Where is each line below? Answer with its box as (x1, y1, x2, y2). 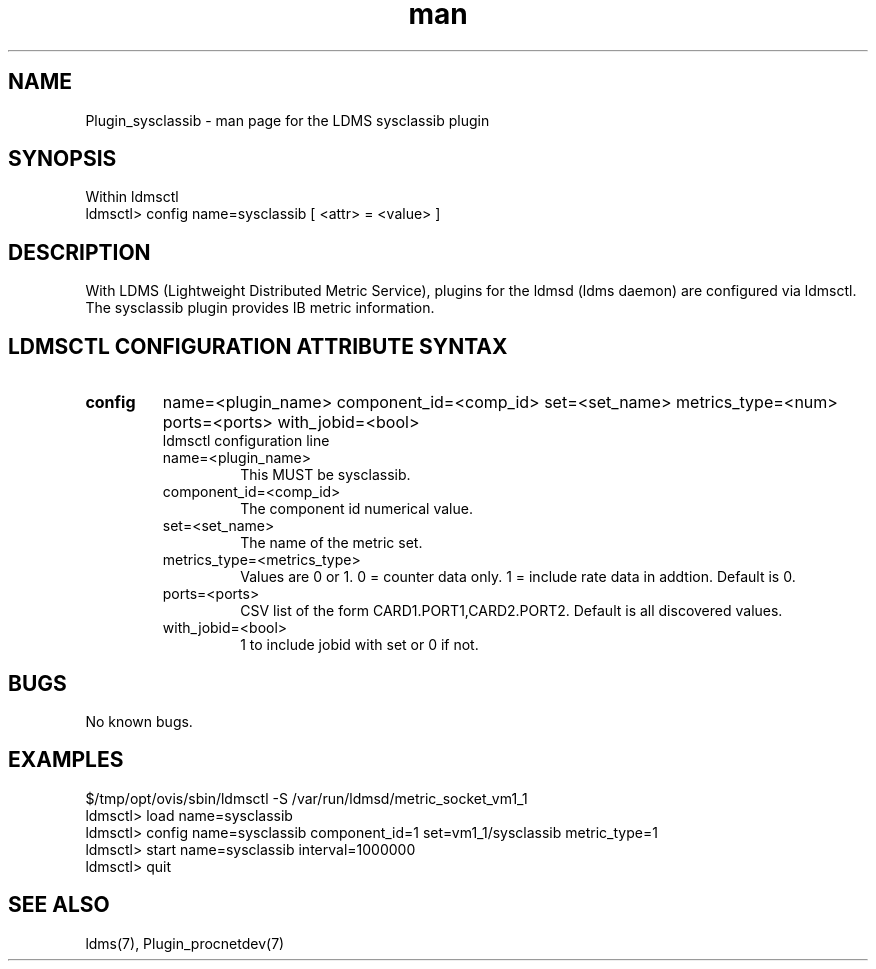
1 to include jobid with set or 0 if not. (240, 636, 479, 654)
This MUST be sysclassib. (240, 466, 411, 484)
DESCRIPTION (8, 239, 151, 265)
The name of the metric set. (240, 534, 423, 552)
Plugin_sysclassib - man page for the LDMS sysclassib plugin (85, 111, 490, 129)
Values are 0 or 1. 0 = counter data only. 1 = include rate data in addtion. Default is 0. (240, 568, 796, 586)
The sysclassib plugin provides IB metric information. (85, 299, 435, 317)
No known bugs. (85, 712, 193, 730)
